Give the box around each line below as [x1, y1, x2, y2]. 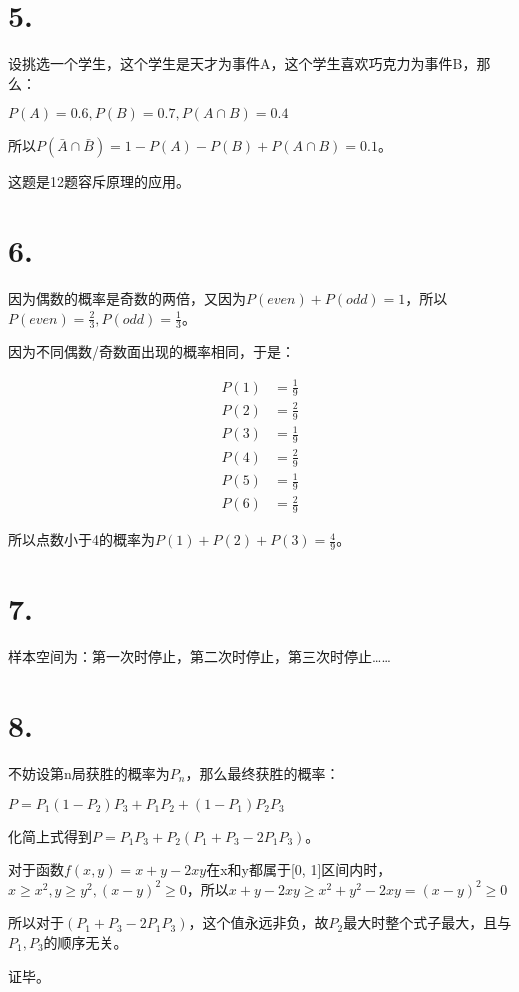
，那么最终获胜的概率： [185, 762, 340, 783]
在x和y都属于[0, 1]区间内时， [206, 859, 392, 880]
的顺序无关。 [43, 931, 128, 952]
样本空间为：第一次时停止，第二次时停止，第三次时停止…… [8, 646, 391, 667]
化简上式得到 [8, 825, 92, 846]
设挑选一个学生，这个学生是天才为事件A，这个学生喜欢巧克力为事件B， [8, 53, 477, 74]
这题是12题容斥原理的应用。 [8, 171, 190, 192]
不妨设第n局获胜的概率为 [8, 762, 170, 783]
